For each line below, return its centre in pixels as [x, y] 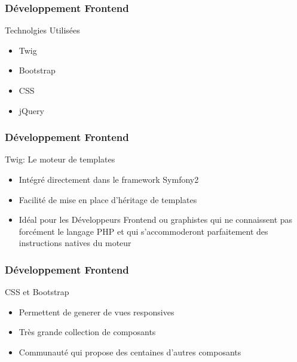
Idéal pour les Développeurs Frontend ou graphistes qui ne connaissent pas [156, 220]
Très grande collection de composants [87, 332]
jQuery [31, 110]
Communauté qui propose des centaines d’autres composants [130, 352]
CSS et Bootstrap [37, 292]
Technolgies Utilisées [42, 30]
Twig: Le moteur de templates [60, 159]
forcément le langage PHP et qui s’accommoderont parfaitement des [143, 231]
